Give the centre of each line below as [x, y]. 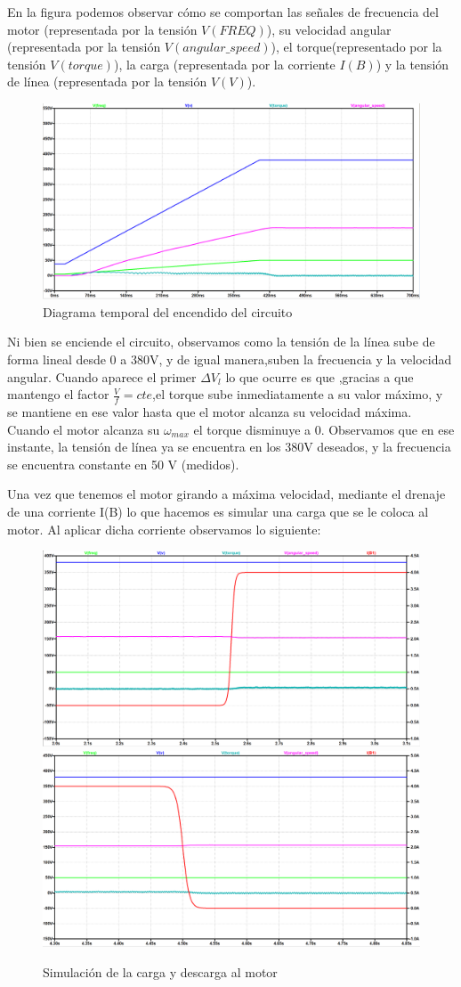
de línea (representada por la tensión [107, 82]
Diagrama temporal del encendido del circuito [168, 311]
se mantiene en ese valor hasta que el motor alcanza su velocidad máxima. [210, 412]
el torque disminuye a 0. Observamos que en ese [324, 429]
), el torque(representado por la [356, 47]
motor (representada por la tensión [102, 29]
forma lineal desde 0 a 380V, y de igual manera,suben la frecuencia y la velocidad [230, 359]
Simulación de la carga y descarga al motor [160, 971]
